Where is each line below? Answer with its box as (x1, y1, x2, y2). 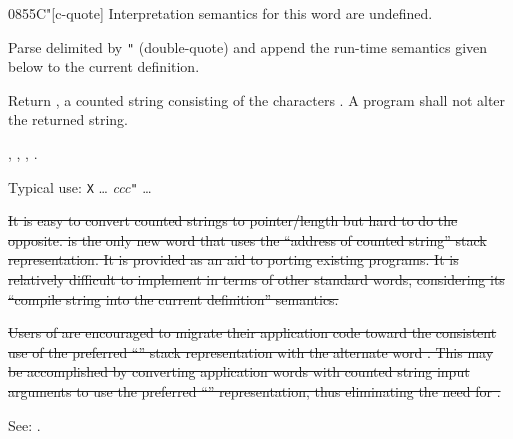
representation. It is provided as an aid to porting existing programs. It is (8, 249, 459, 270)
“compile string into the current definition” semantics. (8, 288, 339, 309)
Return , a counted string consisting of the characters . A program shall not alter (8, 89, 506, 110)
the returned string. (8, 109, 128, 130)
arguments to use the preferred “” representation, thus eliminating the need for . (8, 381, 501, 402)
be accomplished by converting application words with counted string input (8, 361, 470, 382)
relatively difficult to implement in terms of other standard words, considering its (8, 269, 505, 290)
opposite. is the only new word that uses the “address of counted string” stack (8, 229, 487, 250)
